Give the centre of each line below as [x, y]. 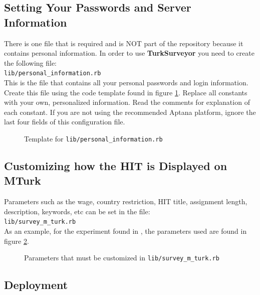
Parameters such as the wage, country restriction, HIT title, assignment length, [126, 201]
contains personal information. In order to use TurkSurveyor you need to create [129, 53]
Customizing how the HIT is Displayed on [116, 166]
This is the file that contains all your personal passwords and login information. [126, 83]
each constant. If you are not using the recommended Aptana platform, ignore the [130, 112]
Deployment [36, 285]
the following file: [31, 62]
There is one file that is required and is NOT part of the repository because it [124, 43]
